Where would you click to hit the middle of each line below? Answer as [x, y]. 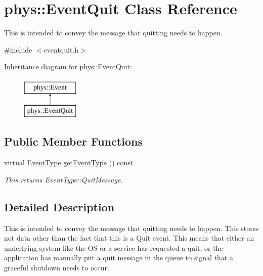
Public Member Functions [73, 141]
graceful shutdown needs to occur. [57, 268]
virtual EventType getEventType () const [69, 163]
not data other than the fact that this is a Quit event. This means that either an [129, 238]
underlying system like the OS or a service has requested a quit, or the [114, 247]
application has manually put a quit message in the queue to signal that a [119, 258]
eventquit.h [61, 49]
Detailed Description [59, 206]
